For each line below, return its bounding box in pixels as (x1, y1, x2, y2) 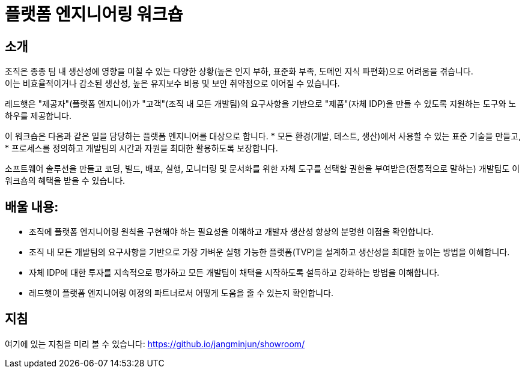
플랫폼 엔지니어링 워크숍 (5, 4, 183, 25)
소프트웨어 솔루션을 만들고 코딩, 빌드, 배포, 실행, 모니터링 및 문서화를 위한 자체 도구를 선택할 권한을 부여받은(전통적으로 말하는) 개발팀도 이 (5, 163, 520, 174)
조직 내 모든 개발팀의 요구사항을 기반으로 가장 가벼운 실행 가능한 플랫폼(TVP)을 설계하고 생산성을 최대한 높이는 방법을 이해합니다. (29, 247, 510, 258)
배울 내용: (5, 199, 59, 214)
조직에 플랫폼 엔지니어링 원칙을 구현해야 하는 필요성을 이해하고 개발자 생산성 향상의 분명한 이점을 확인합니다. (29, 226, 434, 237)
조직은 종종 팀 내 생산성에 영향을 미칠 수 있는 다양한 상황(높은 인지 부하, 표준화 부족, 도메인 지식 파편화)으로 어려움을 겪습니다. (5, 66, 473, 77)
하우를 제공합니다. (5, 111, 72, 121)
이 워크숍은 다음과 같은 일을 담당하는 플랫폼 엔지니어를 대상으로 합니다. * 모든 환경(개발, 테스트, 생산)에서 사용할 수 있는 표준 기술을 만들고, (5, 131, 521, 142)
